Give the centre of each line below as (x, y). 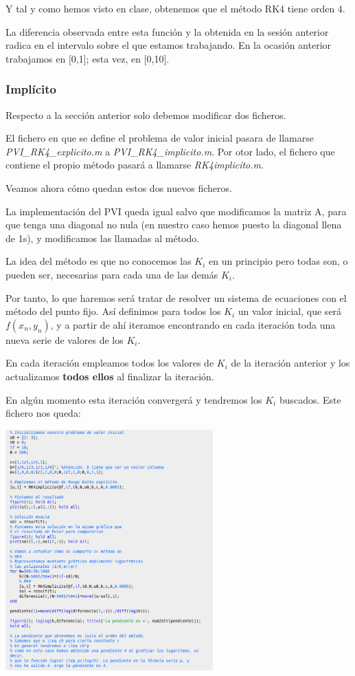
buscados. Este (310, 399)
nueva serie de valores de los (65, 339)
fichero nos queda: (43, 413)
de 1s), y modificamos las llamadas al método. (103, 238)
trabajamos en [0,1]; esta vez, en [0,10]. (88, 58)
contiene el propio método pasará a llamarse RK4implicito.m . (135, 165)
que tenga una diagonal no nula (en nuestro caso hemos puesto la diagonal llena (174, 225)
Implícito (31, 89)
